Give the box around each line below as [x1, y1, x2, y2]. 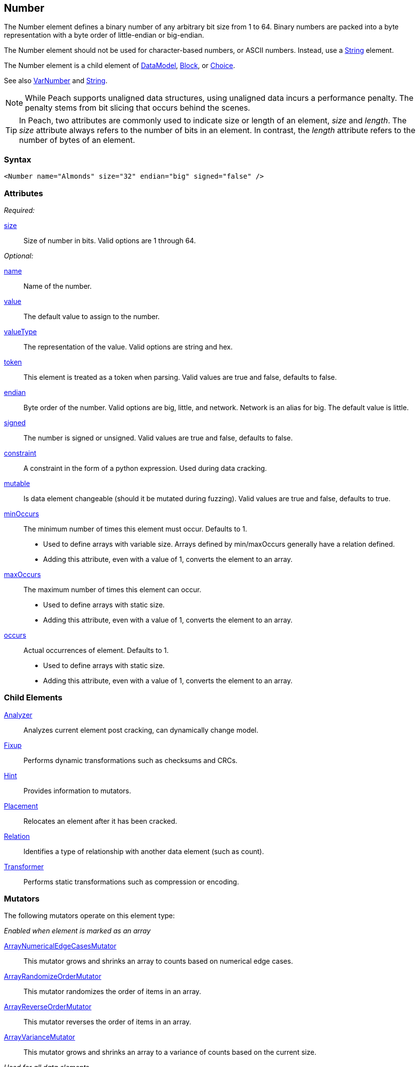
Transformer [4, 862, 44, 871]
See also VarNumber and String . [4, 76, 108, 85]
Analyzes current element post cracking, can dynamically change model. [23, 725, 258, 734]
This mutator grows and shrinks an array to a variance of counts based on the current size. [23, 1048, 317, 1057]
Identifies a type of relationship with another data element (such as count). [23, 847, 264, 856]
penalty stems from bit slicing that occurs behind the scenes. [25, 103, 250, 113]
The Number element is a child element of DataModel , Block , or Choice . [4, 61, 235, 70]
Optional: [4, 251, 33, 260]
